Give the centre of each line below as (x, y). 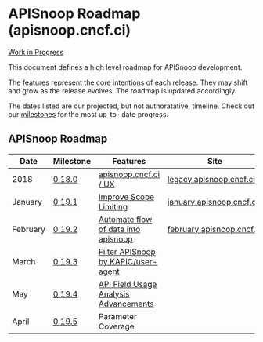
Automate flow (125, 219)
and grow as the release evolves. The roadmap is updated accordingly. (122, 90)
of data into (119, 229)
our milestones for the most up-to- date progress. (88, 114)
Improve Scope (126, 197)
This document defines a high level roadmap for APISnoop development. (125, 67)
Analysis (114, 293)
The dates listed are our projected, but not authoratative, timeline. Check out (131, 106)
